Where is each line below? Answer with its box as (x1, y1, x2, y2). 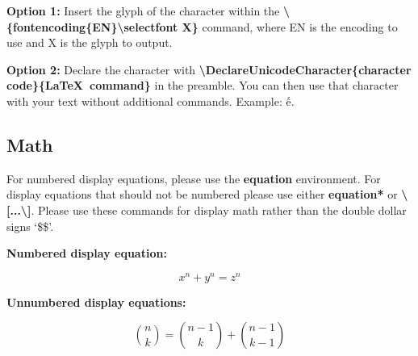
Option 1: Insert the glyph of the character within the (6, 2, 280, 19)
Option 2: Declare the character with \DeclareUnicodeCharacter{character (6, 61, 412, 77)
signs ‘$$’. (6, 217, 54, 234)
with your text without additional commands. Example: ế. (6, 92, 295, 109)
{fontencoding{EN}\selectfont (6, 18, 178, 35)
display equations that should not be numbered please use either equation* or (6, 186, 398, 203)
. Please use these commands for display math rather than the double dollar (31, 201, 407, 218)
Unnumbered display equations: (6, 293, 186, 310)
